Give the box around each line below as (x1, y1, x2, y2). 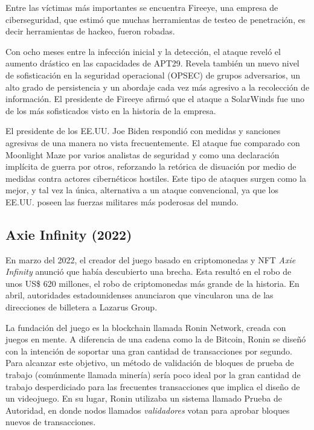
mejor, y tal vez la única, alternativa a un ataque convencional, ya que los (5, 184, 279, 196)
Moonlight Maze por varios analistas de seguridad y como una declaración (5, 148, 280, 161)
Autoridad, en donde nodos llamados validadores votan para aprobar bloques (5, 403, 290, 416)
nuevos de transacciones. (5, 416, 96, 428)
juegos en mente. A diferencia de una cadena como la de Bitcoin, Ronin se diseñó (5, 333, 306, 345)
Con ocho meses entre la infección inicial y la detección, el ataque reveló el (5, 45, 281, 57)
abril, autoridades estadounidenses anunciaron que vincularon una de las (5, 289, 274, 301)
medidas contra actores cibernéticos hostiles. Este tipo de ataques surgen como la (5, 172, 306, 184)
